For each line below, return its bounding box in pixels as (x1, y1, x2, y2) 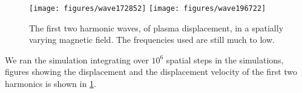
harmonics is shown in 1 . (5, 77, 96, 90)
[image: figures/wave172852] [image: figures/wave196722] (29, 4, 266, 13)
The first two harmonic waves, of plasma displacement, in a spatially (29, 21, 284, 34)
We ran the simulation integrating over (5, 53, 149, 66)
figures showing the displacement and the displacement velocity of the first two (5, 65, 298, 78)
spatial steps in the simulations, (166, 53, 284, 66)
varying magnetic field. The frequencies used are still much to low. (29, 33, 275, 46)
